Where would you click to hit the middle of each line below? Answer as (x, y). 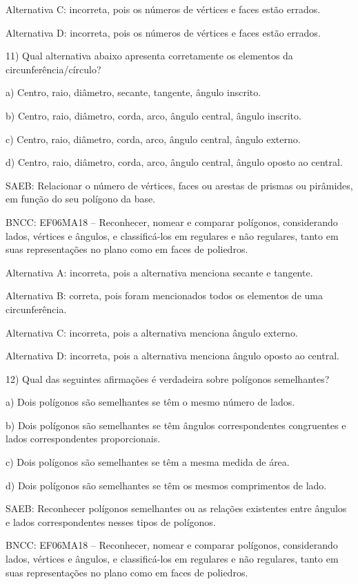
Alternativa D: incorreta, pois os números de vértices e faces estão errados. (163, 32)
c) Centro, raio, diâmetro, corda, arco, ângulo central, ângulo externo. (153, 139)
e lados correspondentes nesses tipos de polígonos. (111, 521)
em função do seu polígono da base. (81, 199)
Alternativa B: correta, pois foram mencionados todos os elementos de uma (164, 295)
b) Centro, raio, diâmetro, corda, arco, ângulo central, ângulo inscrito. (153, 115)
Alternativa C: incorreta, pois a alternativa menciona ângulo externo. (152, 332)
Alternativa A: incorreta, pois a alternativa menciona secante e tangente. (159, 272)
